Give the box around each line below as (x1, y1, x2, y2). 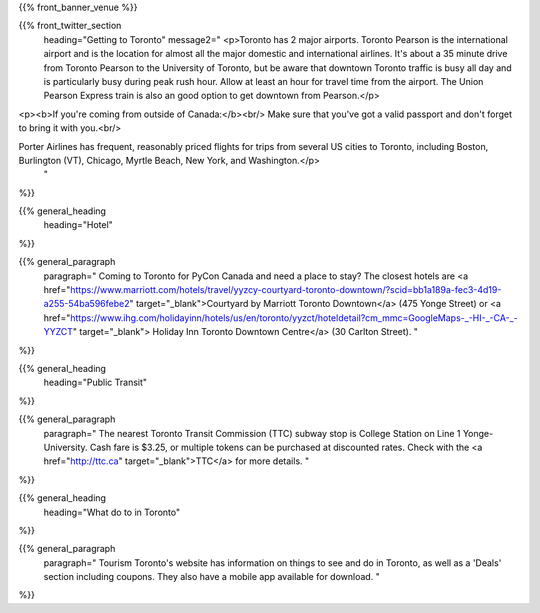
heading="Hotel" (43, 219, 114, 231)
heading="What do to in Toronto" (43, 506, 180, 518)
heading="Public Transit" (43, 376, 148, 389)
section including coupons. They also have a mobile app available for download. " (43, 571, 380, 583)
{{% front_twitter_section (18, 20, 122, 32)
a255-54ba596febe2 (43, 298, 130, 310)
